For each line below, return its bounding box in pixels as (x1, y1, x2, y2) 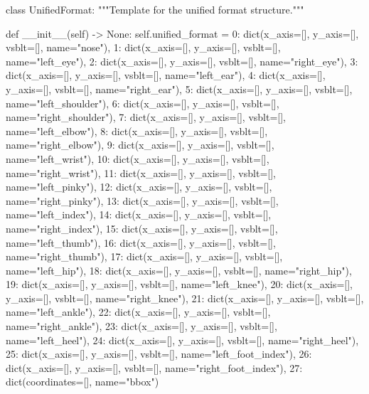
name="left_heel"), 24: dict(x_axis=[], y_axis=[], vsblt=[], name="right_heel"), (6, 332, 359, 347)
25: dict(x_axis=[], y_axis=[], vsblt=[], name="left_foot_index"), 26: (6, 346, 312, 361)
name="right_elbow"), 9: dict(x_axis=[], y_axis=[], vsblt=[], (6, 137, 274, 152)
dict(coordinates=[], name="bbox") (6, 374, 159, 389)
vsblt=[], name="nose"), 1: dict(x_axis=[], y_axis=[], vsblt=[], (6, 40, 281, 55)
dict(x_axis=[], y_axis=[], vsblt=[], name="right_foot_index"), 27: (6, 360, 303, 375)
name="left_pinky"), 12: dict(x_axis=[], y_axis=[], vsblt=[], (6, 179, 272, 194)
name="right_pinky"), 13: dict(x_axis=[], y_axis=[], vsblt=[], (6, 193, 279, 208)
